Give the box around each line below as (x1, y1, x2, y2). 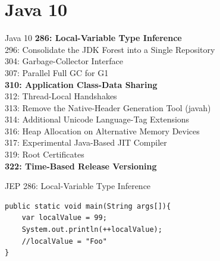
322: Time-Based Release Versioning (5, 159, 157, 172)
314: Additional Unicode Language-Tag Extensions (5, 113, 190, 125)
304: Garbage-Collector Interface (5, 55, 123, 67)
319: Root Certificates (5, 148, 84, 161)
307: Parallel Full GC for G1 (5, 66, 109, 78)
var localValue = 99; (21, 213, 107, 222)
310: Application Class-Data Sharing (5, 78, 158, 90)
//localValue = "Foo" (21, 237, 107, 246)
